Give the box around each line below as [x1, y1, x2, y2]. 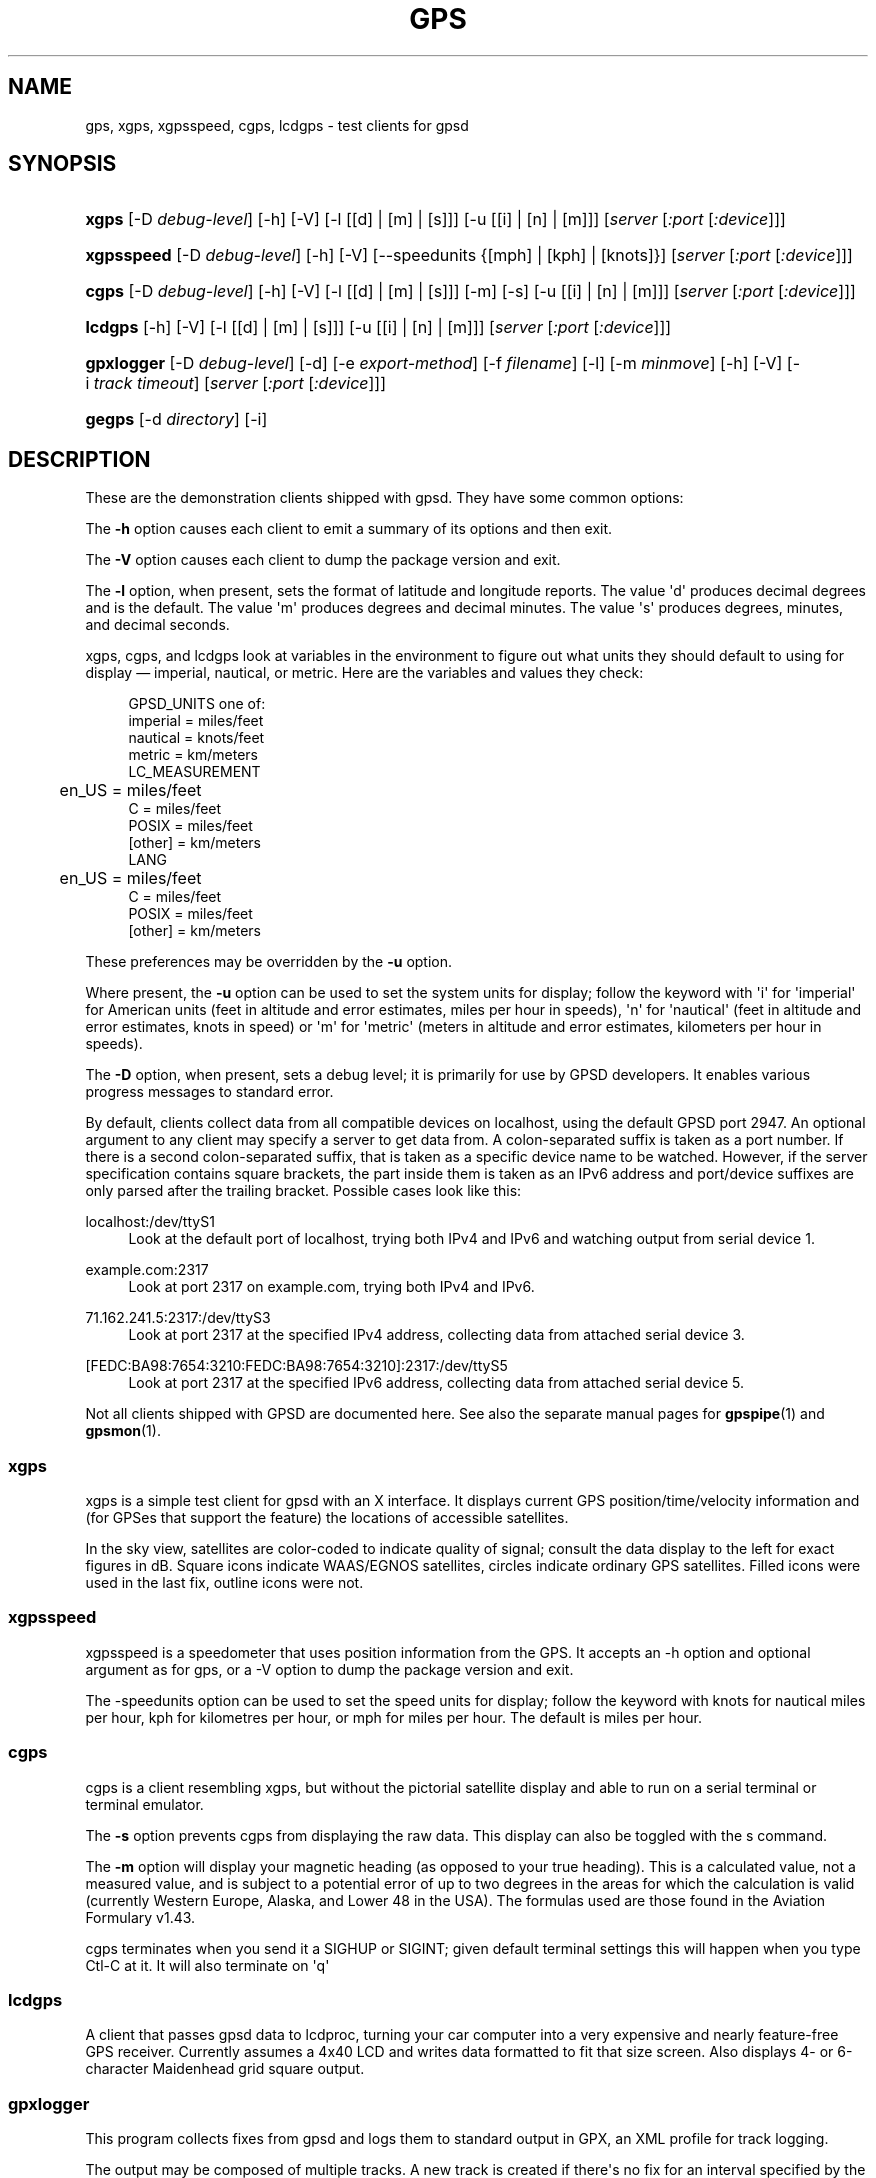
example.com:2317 [85, 1261, 209, 1279]
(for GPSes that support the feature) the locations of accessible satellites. [85, 1509, 569, 1527]
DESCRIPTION [8, 446, 151, 472]
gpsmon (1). [85, 1422, 161, 1440]
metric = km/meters [128, 746, 259, 764]
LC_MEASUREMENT [128, 763, 261, 781]
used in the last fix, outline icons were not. [85, 1574, 364, 1592]
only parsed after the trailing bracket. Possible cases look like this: [85, 1182, 522, 1200]
